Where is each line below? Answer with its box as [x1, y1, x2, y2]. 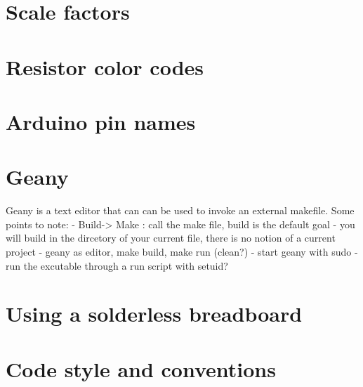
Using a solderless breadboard [6, 299, 303, 328]
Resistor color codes [6, 52, 204, 81]
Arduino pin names [6, 107, 196, 136]
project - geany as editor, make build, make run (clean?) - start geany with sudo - [6, 244, 358, 259]
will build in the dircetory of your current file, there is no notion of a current [6, 230, 336, 245]
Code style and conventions [6, 354, 276, 383]
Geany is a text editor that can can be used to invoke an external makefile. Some [6, 203, 355, 218]
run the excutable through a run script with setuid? [6, 258, 228, 273]
